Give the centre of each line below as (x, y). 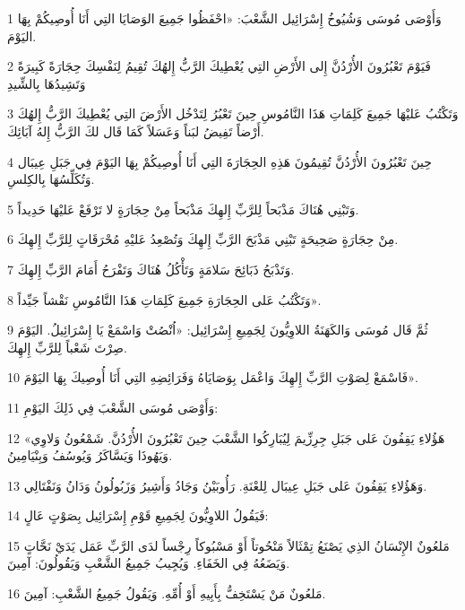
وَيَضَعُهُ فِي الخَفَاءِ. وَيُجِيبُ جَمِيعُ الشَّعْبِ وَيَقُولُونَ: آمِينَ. (149, 563)
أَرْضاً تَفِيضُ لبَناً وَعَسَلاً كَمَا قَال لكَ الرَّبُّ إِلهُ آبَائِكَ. (136, 131)
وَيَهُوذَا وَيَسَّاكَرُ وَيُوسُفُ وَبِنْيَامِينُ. (90, 455)
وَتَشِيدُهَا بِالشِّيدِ (47, 83)
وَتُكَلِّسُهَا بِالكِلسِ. (51, 179)
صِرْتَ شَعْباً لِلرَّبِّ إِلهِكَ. (67, 347)
